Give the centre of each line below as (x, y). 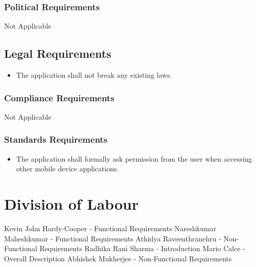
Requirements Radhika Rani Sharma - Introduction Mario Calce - (142, 248)
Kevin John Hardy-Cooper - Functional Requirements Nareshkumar (110, 228)
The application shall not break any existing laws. (94, 75)
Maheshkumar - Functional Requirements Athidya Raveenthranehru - (113, 238)
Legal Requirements (58, 53)
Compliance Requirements (59, 97)
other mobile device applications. (67, 169)
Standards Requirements (56, 139)
